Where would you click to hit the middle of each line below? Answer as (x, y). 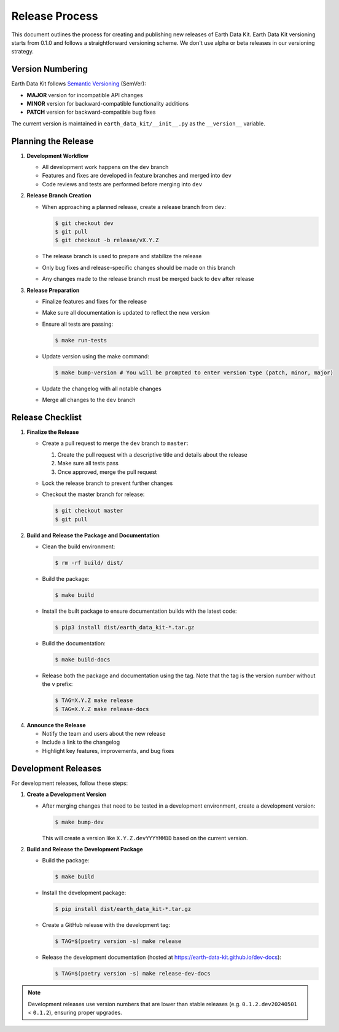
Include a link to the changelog (81, 742)
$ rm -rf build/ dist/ (89, 563)
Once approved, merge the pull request (107, 472)
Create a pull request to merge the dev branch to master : (115, 443)
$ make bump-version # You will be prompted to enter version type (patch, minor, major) (194, 372)
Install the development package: (84, 893)
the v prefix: (57, 684)
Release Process (55, 16)
